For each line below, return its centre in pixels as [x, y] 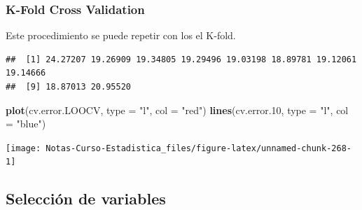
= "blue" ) [26, 124]
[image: [23, 148]
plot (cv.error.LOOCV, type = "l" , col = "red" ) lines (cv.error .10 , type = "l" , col [177, 110]
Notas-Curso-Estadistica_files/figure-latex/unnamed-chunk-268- [199, 148]
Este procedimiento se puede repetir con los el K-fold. [121, 35]
